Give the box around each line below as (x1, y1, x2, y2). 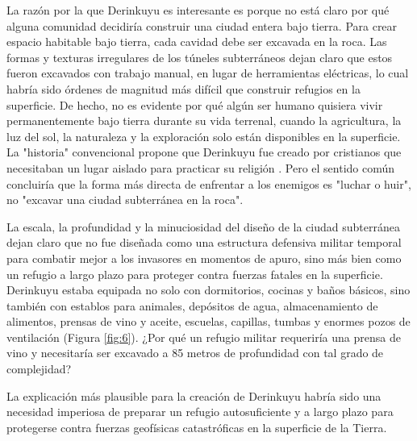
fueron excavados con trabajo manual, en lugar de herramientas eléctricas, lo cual (6, 64, 409, 81)
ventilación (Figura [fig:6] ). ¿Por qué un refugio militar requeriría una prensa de (6, 328, 401, 345)
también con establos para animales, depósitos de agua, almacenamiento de (6, 297, 378, 314)
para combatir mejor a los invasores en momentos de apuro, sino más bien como (6, 249, 402, 266)
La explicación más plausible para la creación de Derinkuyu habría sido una (6, 387, 382, 404)
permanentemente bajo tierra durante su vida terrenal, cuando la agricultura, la (6, 112, 402, 129)
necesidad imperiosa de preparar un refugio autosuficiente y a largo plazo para (6, 403, 394, 420)
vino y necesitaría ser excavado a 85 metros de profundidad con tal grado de (6, 344, 384, 361)
